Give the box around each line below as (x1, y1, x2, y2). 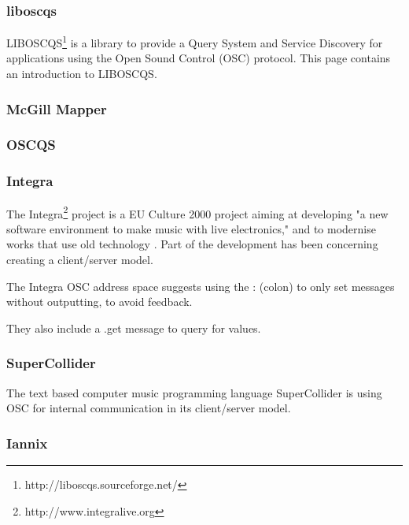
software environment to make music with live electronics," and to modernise (6, 220, 376, 236)
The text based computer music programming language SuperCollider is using (6, 384, 382, 400)
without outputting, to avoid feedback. (6, 293, 193, 310)
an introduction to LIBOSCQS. (6, 65, 157, 82)
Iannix (6, 433, 48, 452)
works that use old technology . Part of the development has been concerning (6, 236, 378, 252)
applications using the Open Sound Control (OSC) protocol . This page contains (6, 50, 391, 66)
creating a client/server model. (6, 251, 153, 267)
